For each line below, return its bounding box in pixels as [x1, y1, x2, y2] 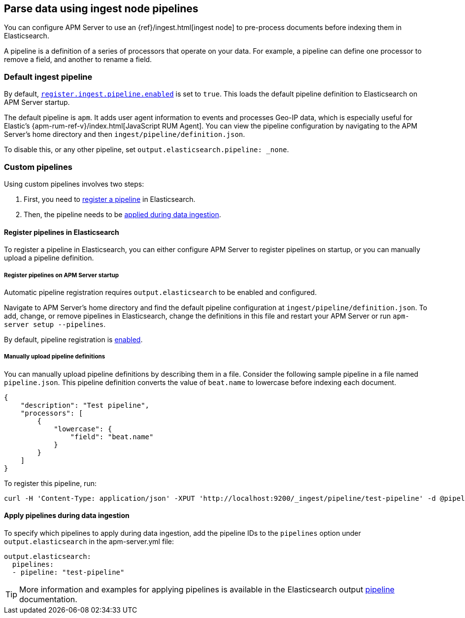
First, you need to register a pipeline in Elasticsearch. [24, 195, 196, 203]
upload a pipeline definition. [4, 254, 94, 262]
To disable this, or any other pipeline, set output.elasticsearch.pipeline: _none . [4, 145, 289, 154]
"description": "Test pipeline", [20, 401, 150, 409]
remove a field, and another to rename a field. [4, 55, 152, 64]
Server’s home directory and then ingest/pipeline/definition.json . [4, 130, 245, 139]
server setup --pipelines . [4, 320, 106, 328]
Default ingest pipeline [4, 71, 93, 82]
